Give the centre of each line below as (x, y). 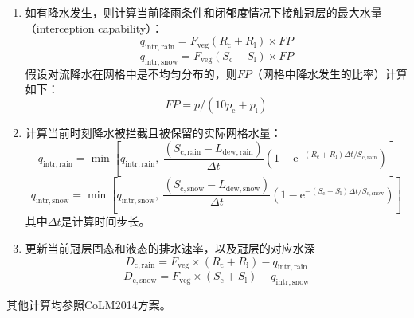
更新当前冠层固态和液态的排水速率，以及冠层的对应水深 (170, 247)
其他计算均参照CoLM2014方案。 (89, 305)
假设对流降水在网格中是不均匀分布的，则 (131, 73)
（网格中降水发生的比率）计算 (329, 73)
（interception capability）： (94, 27)
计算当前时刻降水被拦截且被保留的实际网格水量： (153, 132)
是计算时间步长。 (105, 221)
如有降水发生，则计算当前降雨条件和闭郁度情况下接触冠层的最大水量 (203, 12)
